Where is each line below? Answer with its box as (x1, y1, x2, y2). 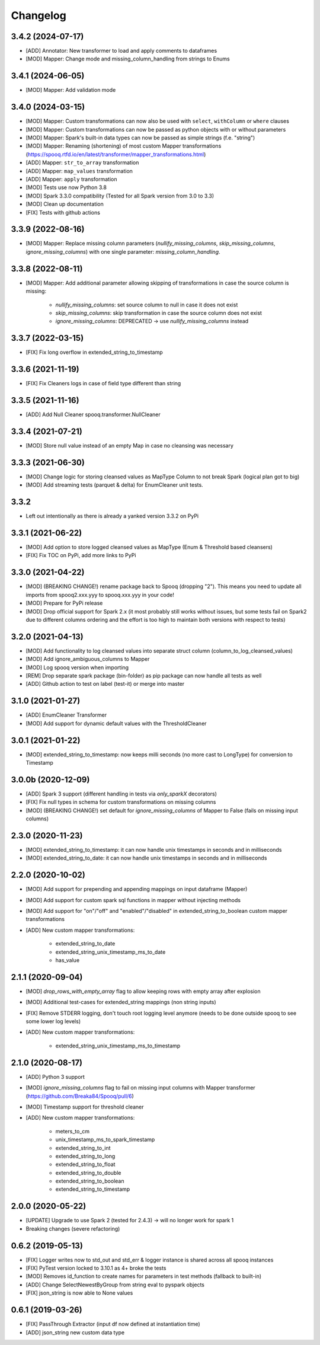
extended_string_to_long (55, 1152, 116, 1159)
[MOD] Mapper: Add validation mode (25, 87, 116, 94)
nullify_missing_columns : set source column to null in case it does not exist (55, 301, 238, 308)
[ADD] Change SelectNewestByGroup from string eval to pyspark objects (25, 1281, 204, 1288)
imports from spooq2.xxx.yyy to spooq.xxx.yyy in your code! (25, 591, 174, 598)
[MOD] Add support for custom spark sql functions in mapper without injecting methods (25, 896, 241, 903)
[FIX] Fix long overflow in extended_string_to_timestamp (25, 349, 163, 356)
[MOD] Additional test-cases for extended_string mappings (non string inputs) (25, 999, 216, 1006)
